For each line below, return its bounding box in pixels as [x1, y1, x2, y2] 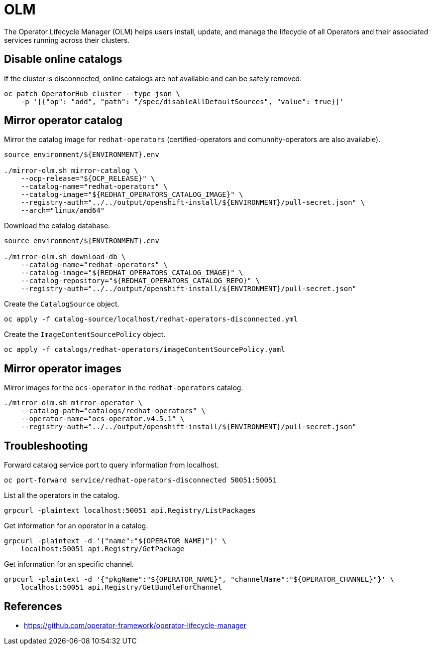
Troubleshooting [4, 439, 88, 452]
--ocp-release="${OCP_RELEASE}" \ [20, 174, 155, 183]
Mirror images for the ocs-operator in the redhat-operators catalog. [4, 383, 243, 392]
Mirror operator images [4, 362, 121, 375]
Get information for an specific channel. [4, 560, 134, 569]
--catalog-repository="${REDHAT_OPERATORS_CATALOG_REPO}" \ [20, 277, 260, 285]
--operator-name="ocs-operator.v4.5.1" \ [20, 415, 185, 423]
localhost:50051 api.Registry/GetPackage [20, 545, 185, 553]
